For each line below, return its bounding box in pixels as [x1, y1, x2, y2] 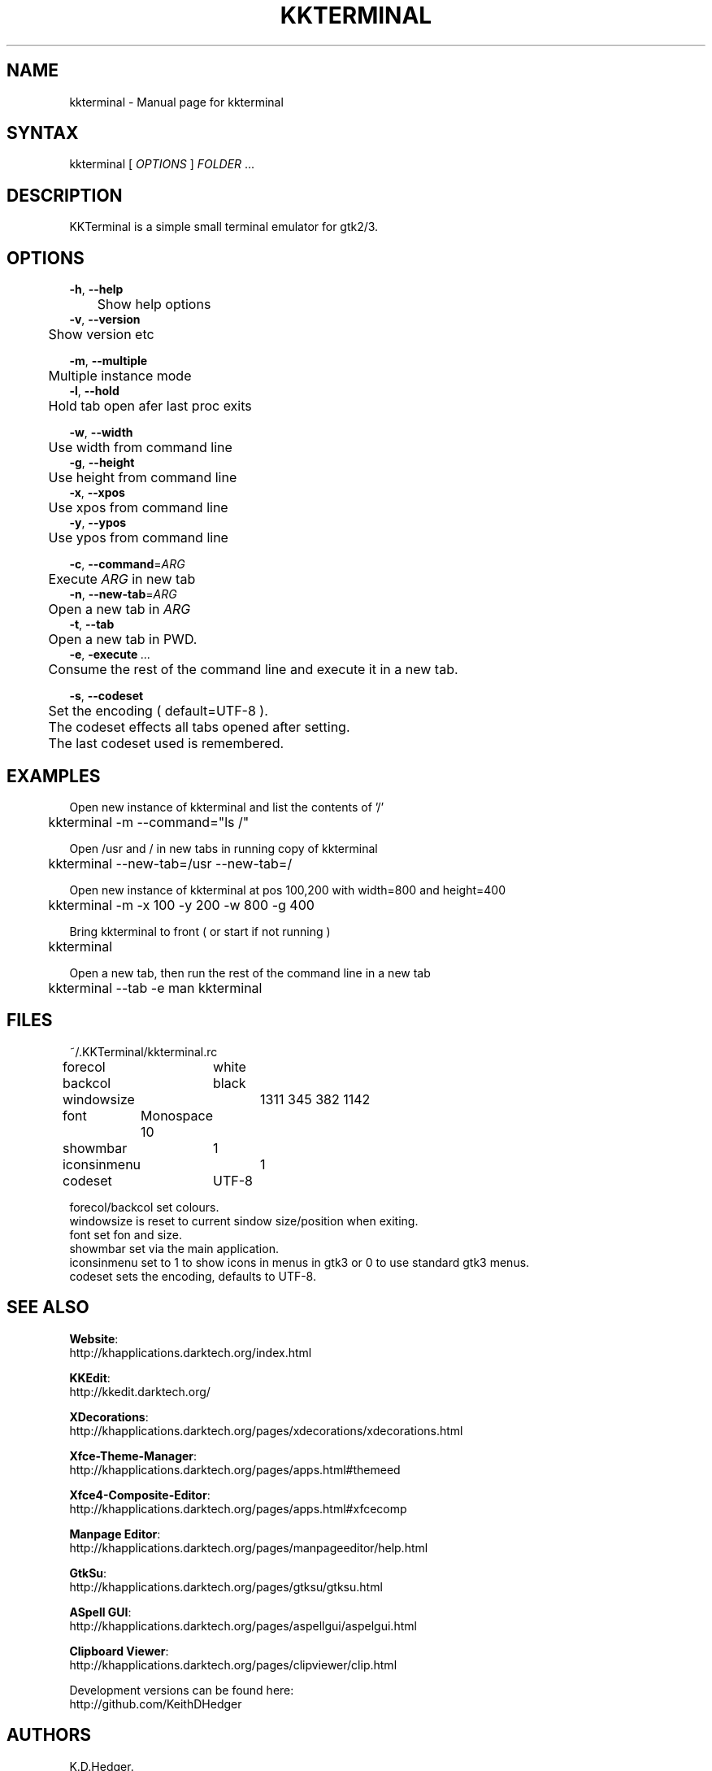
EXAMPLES [7, 765, 101, 786]
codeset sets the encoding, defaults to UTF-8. [69, 1268, 317, 1283]
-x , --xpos [69, 485, 125, 500]
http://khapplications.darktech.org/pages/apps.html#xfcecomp [69, 1501, 407, 1516]
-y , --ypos [69, 516, 127, 530]
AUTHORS [7, 1725, 92, 1746]
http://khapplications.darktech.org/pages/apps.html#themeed [69, 1462, 401, 1477]
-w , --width [69, 425, 133, 440]
